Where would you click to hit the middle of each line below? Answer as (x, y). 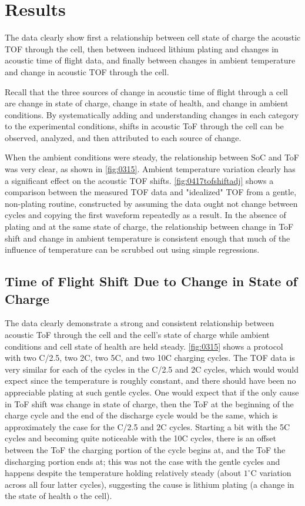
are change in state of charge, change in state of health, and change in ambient (147, 103)
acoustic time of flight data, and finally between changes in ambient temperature (150, 60)
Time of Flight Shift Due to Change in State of (151, 281)
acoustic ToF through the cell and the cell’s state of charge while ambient (137, 334)
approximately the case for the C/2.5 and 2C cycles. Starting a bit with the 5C (148, 426)
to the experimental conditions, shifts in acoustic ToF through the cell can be (144, 126)
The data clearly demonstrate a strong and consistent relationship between (140, 323)
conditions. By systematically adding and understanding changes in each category (152, 114)
